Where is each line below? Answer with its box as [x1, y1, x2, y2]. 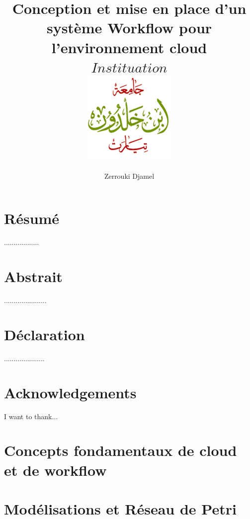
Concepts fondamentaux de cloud [4, 440, 237, 460]
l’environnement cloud [51, 37, 207, 57]
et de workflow [4, 459, 107, 480]
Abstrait [4, 266, 63, 287]
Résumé [4, 208, 60, 228]
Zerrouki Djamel [104, 170, 155, 181]
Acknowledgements [4, 382, 137, 402]
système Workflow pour [46, 17, 212, 38]
